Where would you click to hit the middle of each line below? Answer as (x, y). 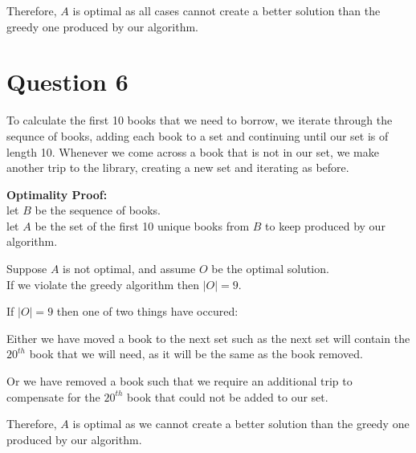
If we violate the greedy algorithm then (103, 284)
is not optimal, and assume (129, 269)
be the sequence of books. (98, 210)
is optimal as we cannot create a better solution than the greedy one (241, 424)
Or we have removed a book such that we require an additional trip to (179, 381)
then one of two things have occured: (147, 311)
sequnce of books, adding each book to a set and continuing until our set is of (198, 135)
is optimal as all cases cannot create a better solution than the (226, 10)
